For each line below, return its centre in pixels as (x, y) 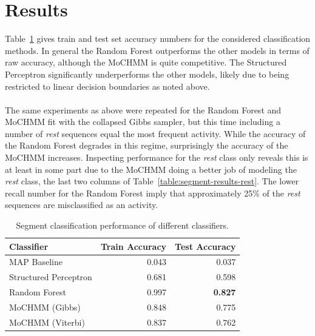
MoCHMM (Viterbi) (47, 322)
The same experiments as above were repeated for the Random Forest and (143, 109)
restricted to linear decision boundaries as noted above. (107, 86)
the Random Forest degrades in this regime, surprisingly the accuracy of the (147, 145)
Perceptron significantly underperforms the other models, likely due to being (147, 74)
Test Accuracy (205, 246)
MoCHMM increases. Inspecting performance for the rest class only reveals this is (157, 157)
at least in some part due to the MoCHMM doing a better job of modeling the (151, 169)
